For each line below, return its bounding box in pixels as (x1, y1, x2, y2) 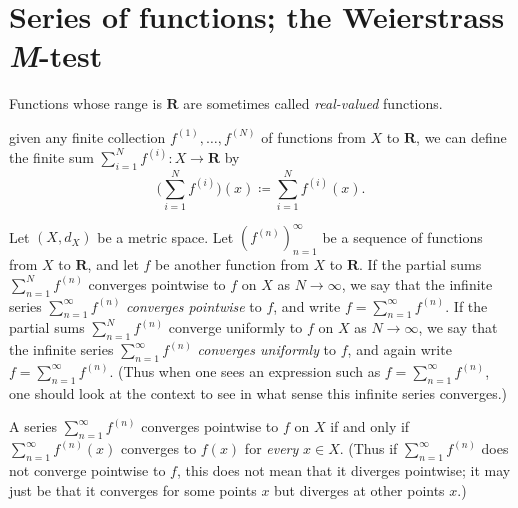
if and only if (330, 416, 410, 437)
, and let (87, 254, 139, 275)
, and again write (347, 339, 452, 360)
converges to (121, 438, 197, 459)
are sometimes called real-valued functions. (183, 93, 443, 114)
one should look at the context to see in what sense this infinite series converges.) (9, 382, 508, 403)
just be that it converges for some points (9, 479, 257, 500)
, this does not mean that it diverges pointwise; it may (176, 459, 511, 480)
